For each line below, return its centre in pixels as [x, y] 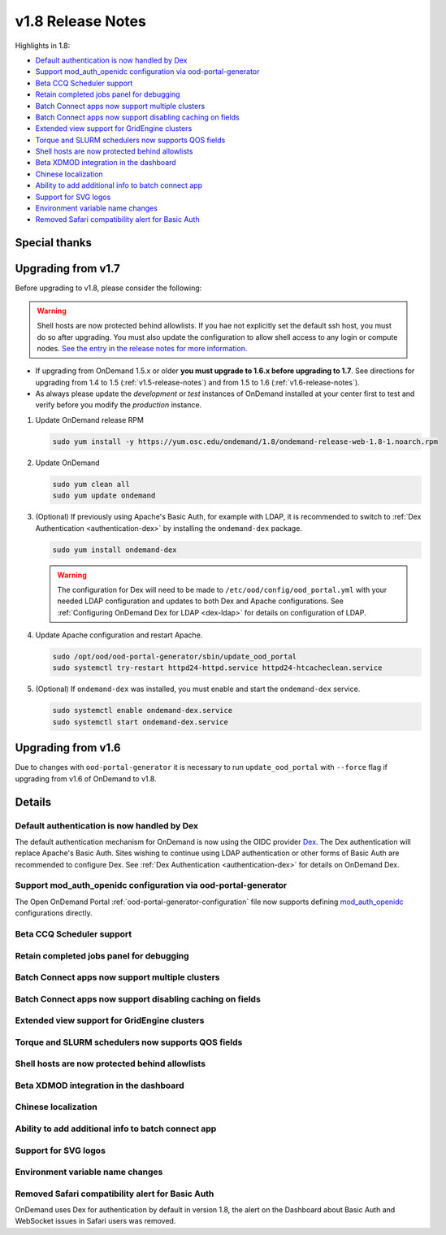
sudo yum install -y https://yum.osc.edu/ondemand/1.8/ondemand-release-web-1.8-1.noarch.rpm [245, 441]
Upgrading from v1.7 [68, 269]
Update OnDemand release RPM [89, 420]
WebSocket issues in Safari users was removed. [95, 1221]
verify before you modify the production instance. [119, 405]
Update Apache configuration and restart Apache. [119, 635]
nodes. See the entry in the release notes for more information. [142, 348]
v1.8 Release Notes [80, 21]
